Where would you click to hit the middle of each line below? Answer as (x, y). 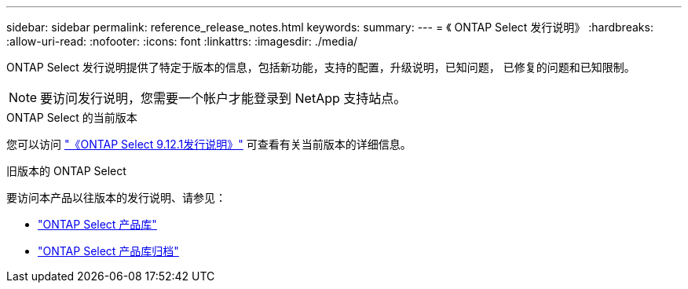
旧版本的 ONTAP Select (66, 171)
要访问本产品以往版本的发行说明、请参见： (116, 198)
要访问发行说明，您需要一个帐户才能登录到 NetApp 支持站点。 (223, 98)
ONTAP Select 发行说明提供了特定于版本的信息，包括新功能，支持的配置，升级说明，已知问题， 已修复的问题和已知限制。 (321, 67)
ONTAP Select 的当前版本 (72, 117)
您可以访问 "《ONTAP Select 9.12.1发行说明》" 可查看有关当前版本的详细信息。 (209, 144)
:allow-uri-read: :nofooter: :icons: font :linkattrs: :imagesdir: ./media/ (182, 41)
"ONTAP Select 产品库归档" (108, 251)
